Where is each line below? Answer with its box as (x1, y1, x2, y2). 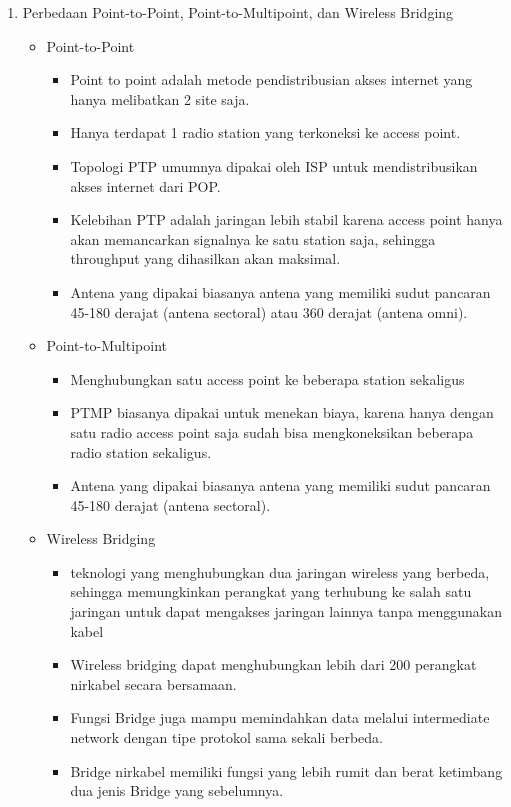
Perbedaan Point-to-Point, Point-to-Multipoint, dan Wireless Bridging (22, 2, 454, 22)
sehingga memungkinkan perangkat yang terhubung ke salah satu (70, 581, 472, 602)
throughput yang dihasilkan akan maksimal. (70, 248, 341, 269)
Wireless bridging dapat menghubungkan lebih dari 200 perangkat (70, 654, 477, 675)
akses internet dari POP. (70, 175, 221, 196)
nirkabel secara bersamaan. (70, 673, 237, 694)
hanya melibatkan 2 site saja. (70, 88, 250, 109)
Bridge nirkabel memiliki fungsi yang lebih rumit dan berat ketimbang (70, 760, 503, 781)
